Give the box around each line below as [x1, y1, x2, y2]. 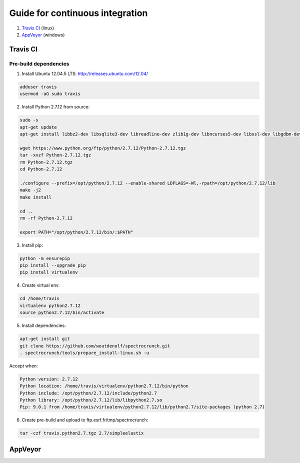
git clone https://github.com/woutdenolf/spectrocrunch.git [19, 343, 170, 348]
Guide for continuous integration [9, 7, 148, 18]
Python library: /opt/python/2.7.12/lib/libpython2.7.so [19, 397, 162, 403]
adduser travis [19, 84, 57, 90]
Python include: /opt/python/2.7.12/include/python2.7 [19, 390, 157, 396]
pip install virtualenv [19, 269, 78, 275]
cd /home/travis [19, 295, 60, 301]
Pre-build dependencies [9, 60, 69, 67]
